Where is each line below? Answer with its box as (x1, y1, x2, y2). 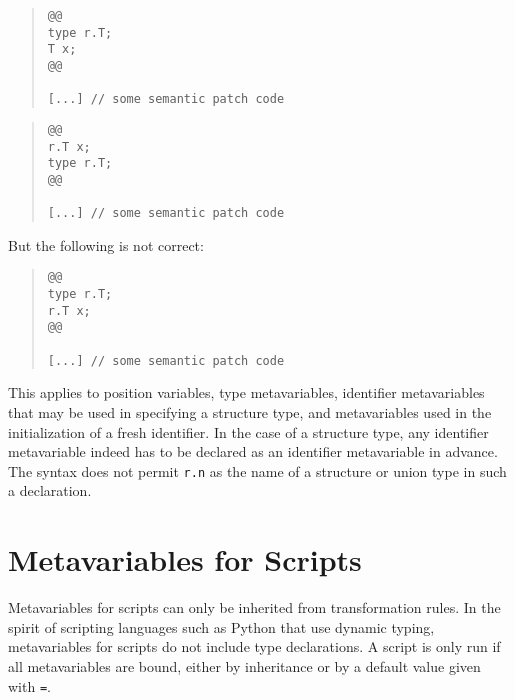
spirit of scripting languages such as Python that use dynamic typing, (8, 616, 435, 637)
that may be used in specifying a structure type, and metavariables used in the (8, 402, 492, 422)
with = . (8, 675, 51, 696)
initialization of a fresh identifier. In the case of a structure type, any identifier (8, 421, 489, 442)
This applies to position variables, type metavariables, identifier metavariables (8, 382, 485, 403)
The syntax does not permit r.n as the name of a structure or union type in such (8, 460, 507, 481)
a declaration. (8, 480, 92, 501)
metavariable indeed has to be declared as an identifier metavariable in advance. (8, 441, 498, 462)
